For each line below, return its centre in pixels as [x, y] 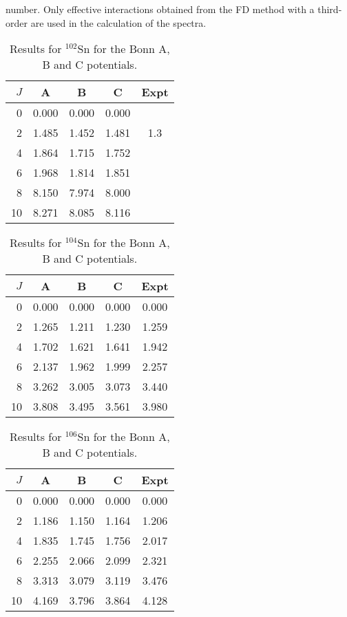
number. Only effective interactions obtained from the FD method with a [160, 9]
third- [330, 9]
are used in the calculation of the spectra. [118, 22]
